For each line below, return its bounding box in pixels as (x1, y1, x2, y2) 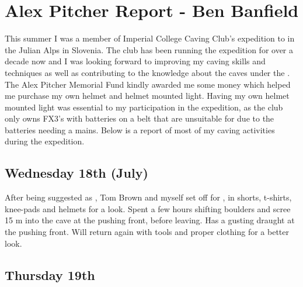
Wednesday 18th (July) (5, 164, 148, 182)
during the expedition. (5, 135, 85, 147)
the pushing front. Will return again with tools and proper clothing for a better (5, 226, 290, 238)
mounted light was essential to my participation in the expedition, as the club (5, 101, 283, 113)
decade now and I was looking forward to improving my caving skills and (5, 55, 266, 67)
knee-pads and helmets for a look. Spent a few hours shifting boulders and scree (5, 202, 291, 215)
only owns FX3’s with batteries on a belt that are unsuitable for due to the (5, 112, 274, 125)
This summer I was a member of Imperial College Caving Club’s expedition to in (5, 32, 295, 44)
